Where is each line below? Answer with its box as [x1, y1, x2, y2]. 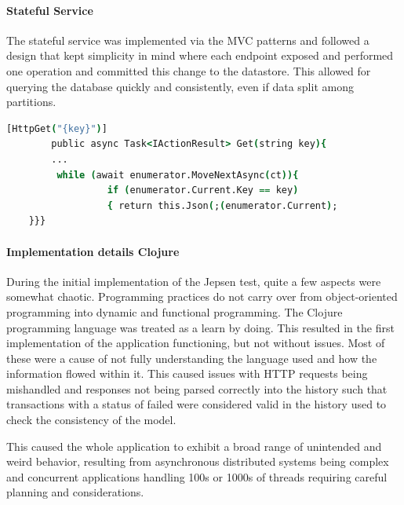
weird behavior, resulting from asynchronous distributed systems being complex [6, 453, 389, 470]
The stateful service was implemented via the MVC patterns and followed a [6, 31, 369, 48]
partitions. [6, 93, 56, 110]
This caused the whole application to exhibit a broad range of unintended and [6, 437, 382, 454]
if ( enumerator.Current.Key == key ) [107, 185, 299, 196]
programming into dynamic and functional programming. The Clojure [6, 303, 343, 320]
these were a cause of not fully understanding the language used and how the [6, 349, 377, 366]
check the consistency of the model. [6, 412, 177, 428]
